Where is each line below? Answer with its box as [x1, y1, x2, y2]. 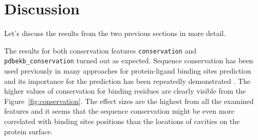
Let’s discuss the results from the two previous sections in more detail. [4, 28, 226, 39]
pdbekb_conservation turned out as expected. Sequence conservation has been [4, 55, 253, 66]
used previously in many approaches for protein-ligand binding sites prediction [4, 65, 251, 76]
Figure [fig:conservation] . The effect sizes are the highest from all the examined [4, 95, 254, 106]
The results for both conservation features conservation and [4, 45, 197, 56]
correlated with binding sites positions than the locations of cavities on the [4, 116, 240, 126]
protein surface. [4, 126, 53, 136]
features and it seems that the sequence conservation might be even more [4, 106, 235, 116]
